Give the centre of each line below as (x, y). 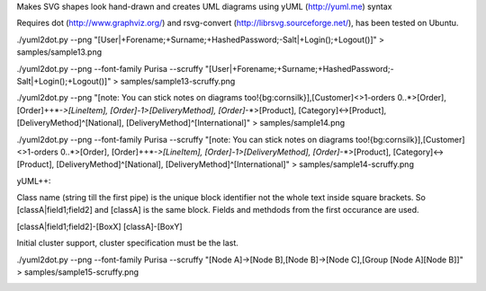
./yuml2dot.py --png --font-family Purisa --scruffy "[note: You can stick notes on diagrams (185, 139)
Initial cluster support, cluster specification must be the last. (127, 243)
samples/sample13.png (59, 52)
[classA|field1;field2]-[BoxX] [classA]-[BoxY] (100, 226)
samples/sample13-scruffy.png (178, 81)
